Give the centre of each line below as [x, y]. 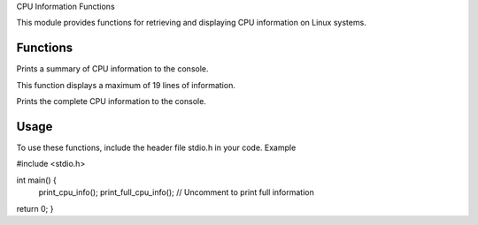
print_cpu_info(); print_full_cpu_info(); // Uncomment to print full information [176, 192]
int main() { [37, 180]
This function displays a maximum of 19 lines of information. [126, 85]
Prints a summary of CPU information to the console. [112, 69]
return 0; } [35, 208]
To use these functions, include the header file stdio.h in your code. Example [156, 147]
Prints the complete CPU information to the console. [112, 101]
